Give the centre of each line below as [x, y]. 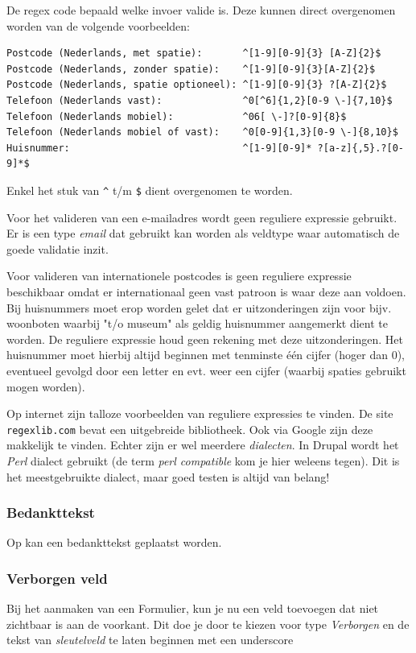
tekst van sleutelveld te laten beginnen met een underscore [150, 640]
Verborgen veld [57, 578]
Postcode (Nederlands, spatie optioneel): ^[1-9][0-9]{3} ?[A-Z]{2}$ [197, 85]
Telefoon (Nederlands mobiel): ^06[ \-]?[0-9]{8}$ [177, 116]
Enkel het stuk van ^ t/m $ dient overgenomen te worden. [150, 190]
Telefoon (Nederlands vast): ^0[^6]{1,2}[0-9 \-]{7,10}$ [200, 100]
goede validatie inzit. [58, 248]
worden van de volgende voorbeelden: [98, 25]
